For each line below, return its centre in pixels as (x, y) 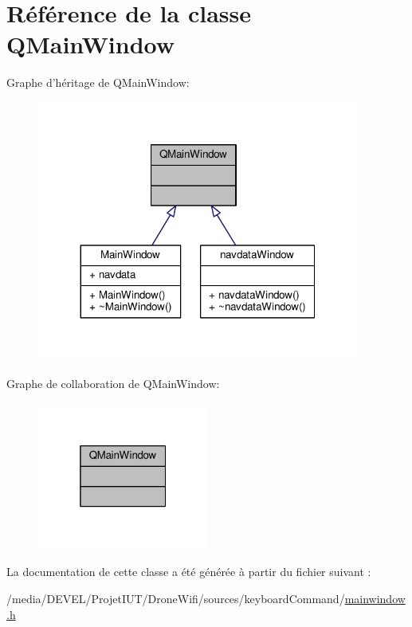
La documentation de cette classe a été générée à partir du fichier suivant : (189, 572)
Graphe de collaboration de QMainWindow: (113, 384)
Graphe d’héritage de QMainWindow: (98, 82)
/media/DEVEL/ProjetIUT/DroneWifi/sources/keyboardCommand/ (176, 598)
